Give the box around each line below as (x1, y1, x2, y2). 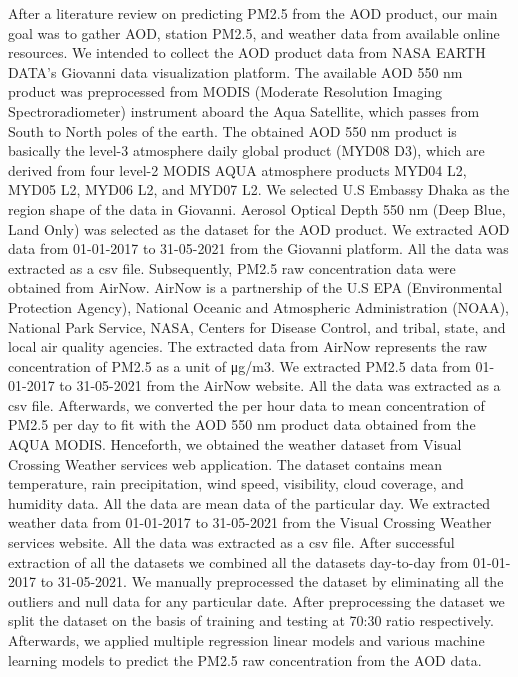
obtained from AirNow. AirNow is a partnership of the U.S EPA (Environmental (8, 277, 503, 298)
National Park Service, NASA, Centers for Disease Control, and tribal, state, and (8, 316, 506, 337)
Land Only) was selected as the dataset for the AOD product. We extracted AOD (8, 218, 510, 239)
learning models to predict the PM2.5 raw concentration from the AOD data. (8, 649, 482, 670)
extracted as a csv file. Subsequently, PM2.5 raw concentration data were (8, 257, 456, 278)
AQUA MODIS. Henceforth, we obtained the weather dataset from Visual (8, 434, 462, 455)
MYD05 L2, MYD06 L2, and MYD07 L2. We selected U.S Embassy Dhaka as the (8, 179, 510, 200)
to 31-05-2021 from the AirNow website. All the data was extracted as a (59, 375, 501, 396)
